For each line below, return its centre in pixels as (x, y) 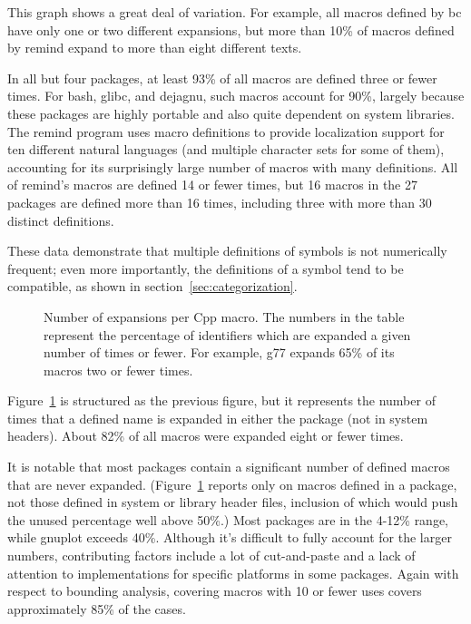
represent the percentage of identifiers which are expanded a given (227, 334)
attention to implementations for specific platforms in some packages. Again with (233, 573)
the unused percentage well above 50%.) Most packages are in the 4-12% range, (228, 519)
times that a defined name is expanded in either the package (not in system (218, 418)
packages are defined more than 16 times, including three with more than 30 (220, 202)
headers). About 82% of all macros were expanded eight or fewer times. (206, 436)
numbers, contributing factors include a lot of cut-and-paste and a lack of (211, 556)
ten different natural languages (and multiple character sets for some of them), (226, 149)
